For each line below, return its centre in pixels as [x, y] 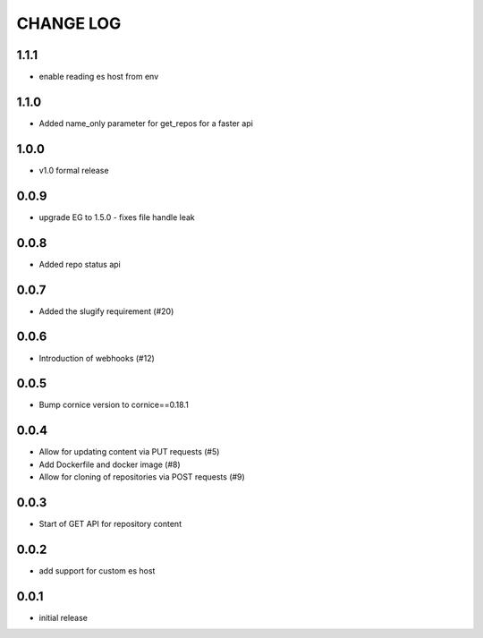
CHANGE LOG [69, 23]
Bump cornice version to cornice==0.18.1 [114, 405]
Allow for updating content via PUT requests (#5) [129, 452]
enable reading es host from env [99, 77]
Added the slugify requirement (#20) [106, 311]
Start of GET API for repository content [110, 524]
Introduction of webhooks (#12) [97, 358]
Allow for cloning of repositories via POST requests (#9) [142, 477]
